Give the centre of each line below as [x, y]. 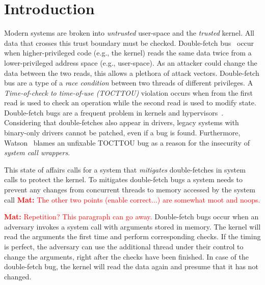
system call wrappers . [37, 152]
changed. [18, 276]
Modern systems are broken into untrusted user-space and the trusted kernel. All [129, 33]
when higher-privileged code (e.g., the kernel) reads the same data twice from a [128, 53]
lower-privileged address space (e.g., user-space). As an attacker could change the [131, 62]
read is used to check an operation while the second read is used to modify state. [130, 103]
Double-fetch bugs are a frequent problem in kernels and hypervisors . [114, 112]
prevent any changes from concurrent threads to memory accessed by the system [130, 190]
